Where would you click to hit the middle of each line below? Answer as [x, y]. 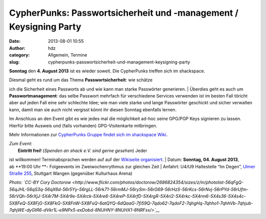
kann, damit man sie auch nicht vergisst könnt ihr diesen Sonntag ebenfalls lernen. [93, 109]
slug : [14, 62]
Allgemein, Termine [67, 55]
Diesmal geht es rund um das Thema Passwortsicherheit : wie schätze [81, 80]
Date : [15, 41]
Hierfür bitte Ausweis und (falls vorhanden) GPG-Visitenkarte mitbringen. [83, 125]
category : [19, 55]
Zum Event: [21, 144]
